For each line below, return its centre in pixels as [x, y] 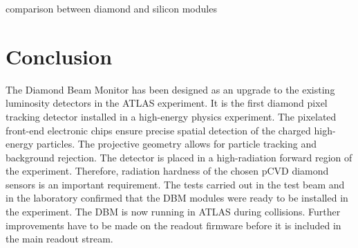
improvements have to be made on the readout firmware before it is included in [173, 225]
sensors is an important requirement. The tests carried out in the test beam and [175, 184]
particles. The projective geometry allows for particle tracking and [176, 144]
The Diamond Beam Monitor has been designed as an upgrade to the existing [170, 89]
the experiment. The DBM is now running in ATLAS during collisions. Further [173, 212]
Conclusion [59, 56]
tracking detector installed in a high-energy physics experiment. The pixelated [171, 116]
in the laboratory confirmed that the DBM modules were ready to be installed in [177, 198]
